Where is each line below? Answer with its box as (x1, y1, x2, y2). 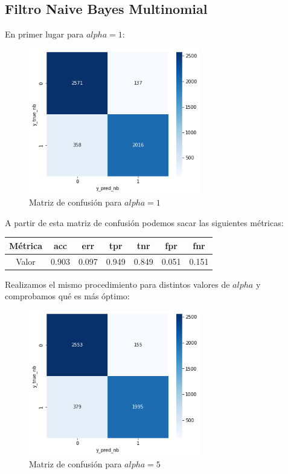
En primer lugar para (5, 28, 84, 41)
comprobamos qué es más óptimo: (5, 290, 130, 302)
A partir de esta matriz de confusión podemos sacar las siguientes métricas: (5, 216, 284, 229)
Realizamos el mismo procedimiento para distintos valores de (5, 278, 230, 290)
